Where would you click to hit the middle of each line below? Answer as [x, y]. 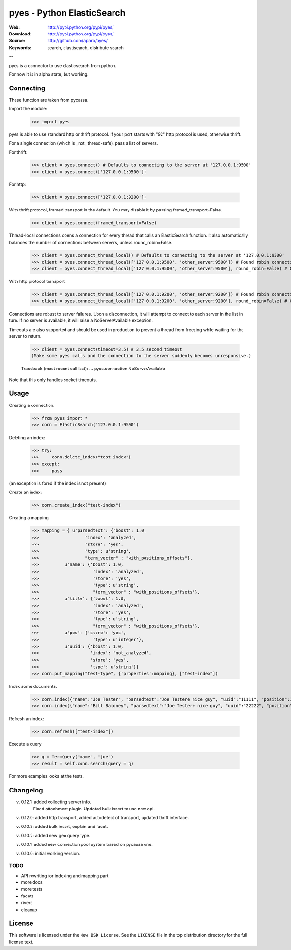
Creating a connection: [32, 405]
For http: [17, 184]
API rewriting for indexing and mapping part [65, 876]
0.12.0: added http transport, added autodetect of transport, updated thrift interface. [105, 817]
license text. [21, 942]
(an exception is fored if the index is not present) [57, 483]
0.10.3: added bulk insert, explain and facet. [65, 827]
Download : [20, 34]
